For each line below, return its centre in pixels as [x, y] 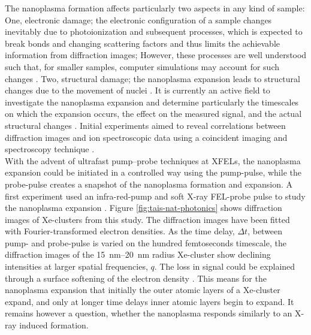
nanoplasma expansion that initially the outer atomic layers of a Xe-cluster [143, 290]
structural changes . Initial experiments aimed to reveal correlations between [145, 125]
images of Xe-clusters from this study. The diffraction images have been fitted [147, 219]
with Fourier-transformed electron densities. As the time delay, [120, 231]
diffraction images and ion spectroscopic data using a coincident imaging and [146, 137]
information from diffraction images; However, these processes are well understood [156, 55]
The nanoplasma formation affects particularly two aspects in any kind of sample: [155, 8]
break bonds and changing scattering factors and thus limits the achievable [143, 43]
